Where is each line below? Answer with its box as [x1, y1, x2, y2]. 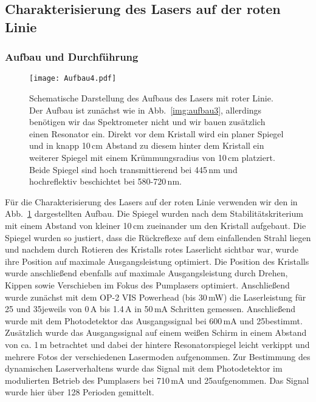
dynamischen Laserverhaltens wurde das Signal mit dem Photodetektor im [5, 362, 283, 375]
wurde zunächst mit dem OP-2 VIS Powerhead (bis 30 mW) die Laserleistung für [5, 290, 306, 303]
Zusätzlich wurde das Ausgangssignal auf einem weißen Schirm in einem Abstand [5, 326, 307, 339]
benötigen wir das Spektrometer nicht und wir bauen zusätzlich [29, 115, 266, 128]
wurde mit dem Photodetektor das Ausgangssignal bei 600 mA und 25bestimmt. [5, 314, 303, 327]
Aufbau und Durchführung [5, 49, 139, 64]
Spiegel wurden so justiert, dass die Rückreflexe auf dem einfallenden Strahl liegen [5, 231, 311, 244]
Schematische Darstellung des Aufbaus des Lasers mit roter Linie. [29, 92, 273, 104]
